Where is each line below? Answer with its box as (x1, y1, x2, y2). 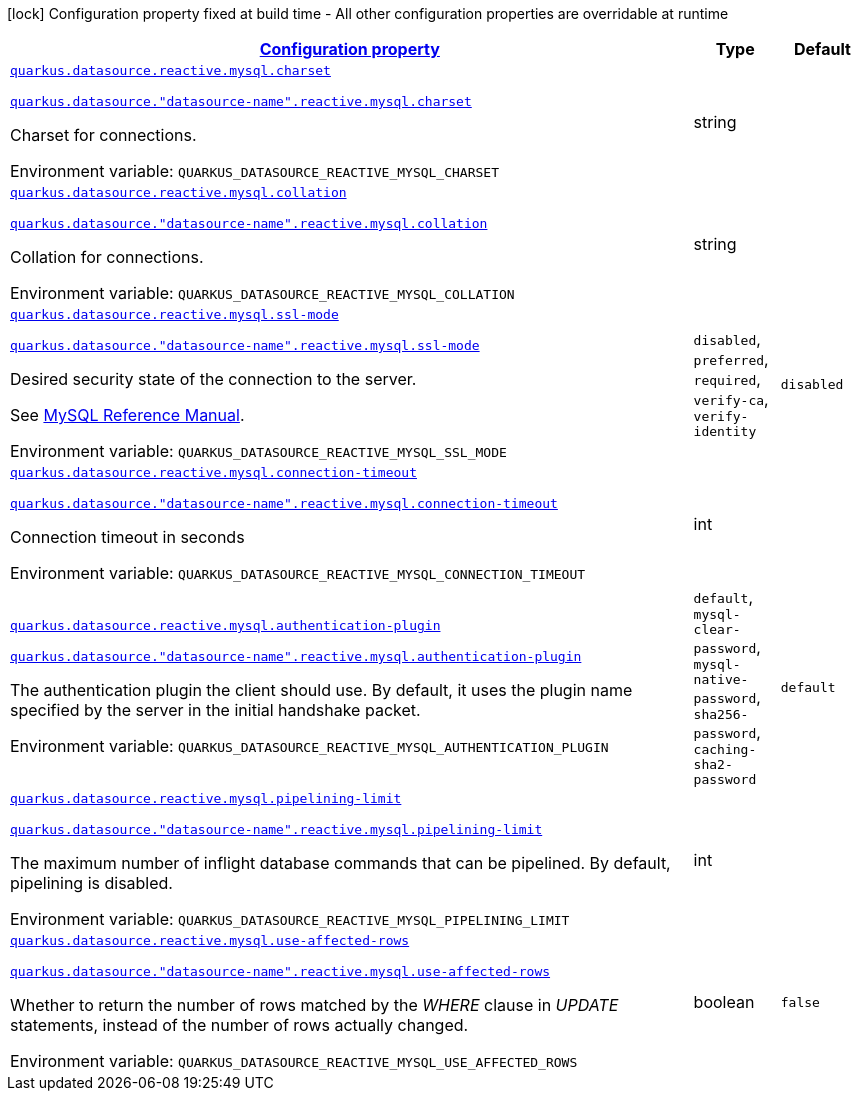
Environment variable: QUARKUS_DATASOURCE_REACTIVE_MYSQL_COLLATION (10, 283, 515, 303)
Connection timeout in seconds (10, 527, 245, 547)
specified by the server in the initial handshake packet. (10, 700, 421, 720)
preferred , (693, 349, 769, 369)
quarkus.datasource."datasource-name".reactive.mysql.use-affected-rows (10, 964, 551, 979)
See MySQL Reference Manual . (10, 405, 245, 425)
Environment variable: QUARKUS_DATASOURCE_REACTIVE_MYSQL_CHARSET (10, 161, 499, 181)
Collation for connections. (10, 247, 204, 267)
